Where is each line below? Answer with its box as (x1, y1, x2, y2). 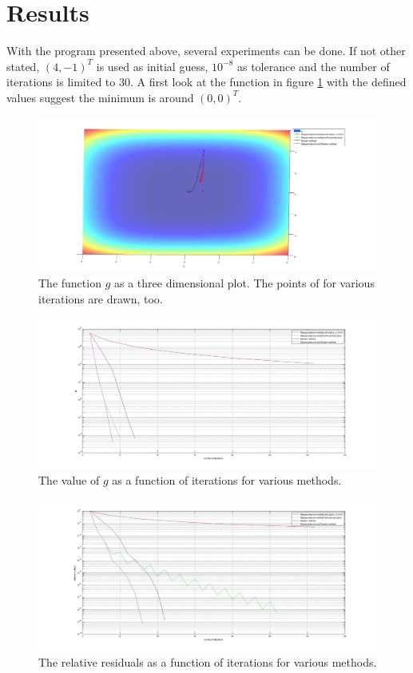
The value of (38, 472, 100, 489)
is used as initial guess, (96, 57, 208, 74)
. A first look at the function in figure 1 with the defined (129, 73, 407, 90)
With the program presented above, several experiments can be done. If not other (6, 42, 406, 59)
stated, (6, 57, 40, 74)
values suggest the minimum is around (6, 89, 194, 105)
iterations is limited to (6, 73, 116, 90)
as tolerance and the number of (236, 57, 390, 74)
